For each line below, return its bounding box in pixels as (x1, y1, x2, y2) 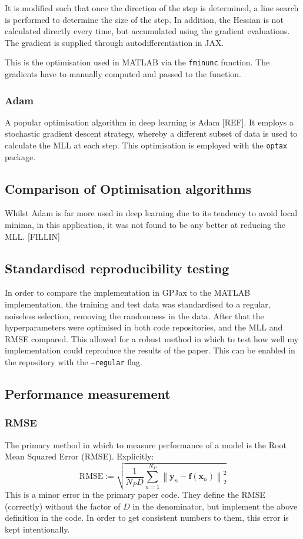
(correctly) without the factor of (5, 500, 121, 512)
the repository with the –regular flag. (5, 356, 143, 368)
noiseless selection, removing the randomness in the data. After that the (5, 309, 264, 322)
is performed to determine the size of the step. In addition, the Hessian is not (5, 13, 284, 25)
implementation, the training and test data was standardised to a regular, (5, 298, 271, 310)
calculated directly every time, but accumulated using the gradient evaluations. (5, 25, 290, 37)
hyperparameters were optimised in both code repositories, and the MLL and (5, 321, 283, 333)
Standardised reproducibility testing (5, 259, 229, 277)
